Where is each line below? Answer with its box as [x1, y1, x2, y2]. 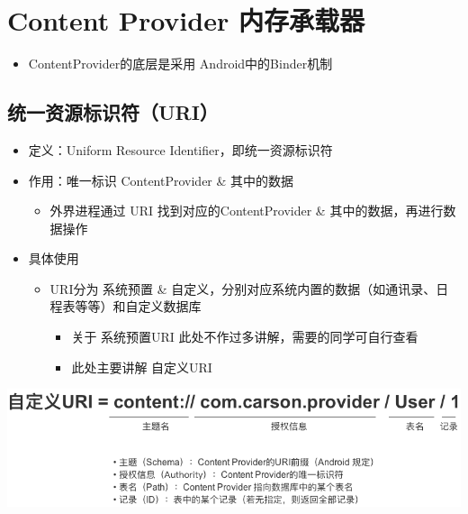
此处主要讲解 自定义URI [71, 357, 212, 376]
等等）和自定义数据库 [75, 297, 202, 316]
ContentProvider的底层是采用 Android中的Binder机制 [28, 54, 333, 73]
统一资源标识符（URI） [7, 98, 219, 126]
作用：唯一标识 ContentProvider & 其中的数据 [28, 170, 294, 189]
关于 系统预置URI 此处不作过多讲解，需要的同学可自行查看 [71, 327, 418, 346]
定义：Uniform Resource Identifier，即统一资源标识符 [28, 140, 333, 159]
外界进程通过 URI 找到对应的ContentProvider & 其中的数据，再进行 [49, 201, 444, 220]
